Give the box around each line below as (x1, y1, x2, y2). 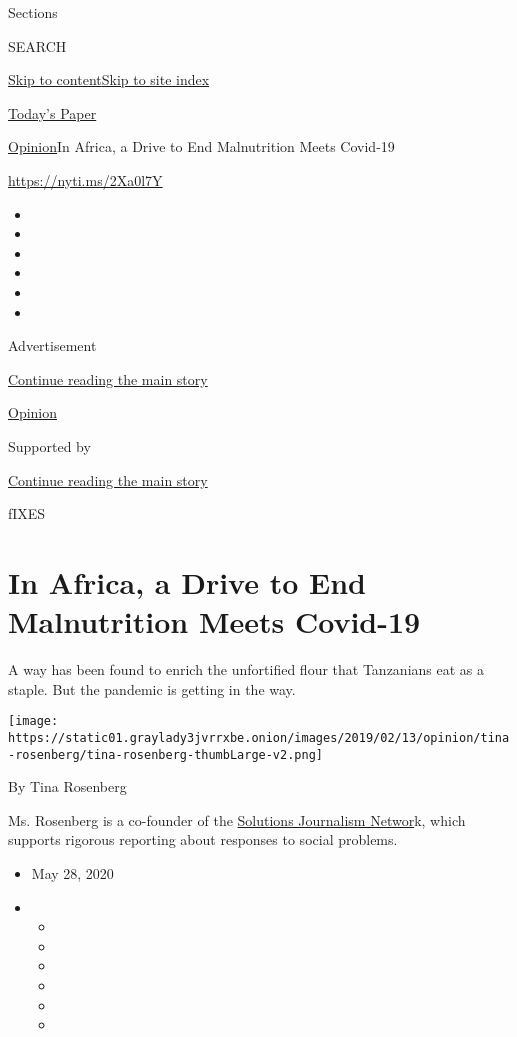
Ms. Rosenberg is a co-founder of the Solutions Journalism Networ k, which (8, 809, 466, 830)
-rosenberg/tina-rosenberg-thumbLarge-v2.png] (8, 747, 323, 762)
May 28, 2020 (31, 862, 114, 883)
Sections (8, 2, 58, 22)
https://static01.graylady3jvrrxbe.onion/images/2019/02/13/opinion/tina (8, 730, 510, 745)
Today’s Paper (8, 102, 97, 123)
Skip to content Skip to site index (8, 69, 210, 90)
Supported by (8, 435, 91, 456)
